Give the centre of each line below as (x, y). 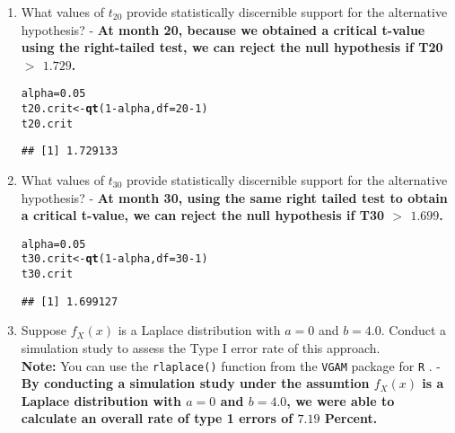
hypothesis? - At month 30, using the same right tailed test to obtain (234, 197)
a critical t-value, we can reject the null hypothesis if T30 (203, 215)
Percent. (351, 418)
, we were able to (341, 400)
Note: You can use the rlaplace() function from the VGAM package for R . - (231, 365)
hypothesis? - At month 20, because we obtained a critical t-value (223, 29)
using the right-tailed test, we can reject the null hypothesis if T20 (232, 47)
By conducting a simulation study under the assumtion (195, 383)
